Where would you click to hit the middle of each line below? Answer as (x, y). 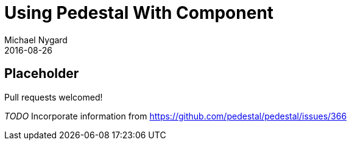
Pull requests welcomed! (54, 97)
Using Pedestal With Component (139, 13)
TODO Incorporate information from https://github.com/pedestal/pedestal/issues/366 (176, 116)
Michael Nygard (36, 40)
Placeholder (42, 74)
